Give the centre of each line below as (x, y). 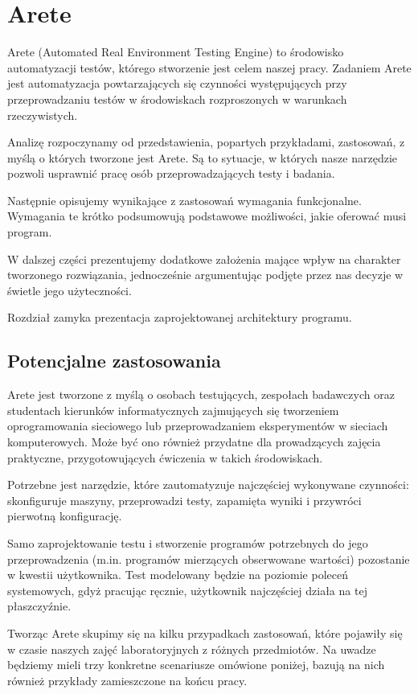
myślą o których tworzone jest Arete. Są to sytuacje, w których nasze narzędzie (202, 157)
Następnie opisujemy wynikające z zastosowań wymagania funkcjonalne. (184, 200)
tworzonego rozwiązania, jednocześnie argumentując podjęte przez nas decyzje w (205, 275)
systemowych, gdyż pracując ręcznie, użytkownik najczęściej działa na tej (187, 590)
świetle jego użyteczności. (70, 290)
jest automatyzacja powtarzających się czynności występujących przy (177, 83)
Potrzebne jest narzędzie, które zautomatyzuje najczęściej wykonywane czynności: (208, 485)
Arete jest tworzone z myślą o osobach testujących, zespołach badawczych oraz (201, 394)
